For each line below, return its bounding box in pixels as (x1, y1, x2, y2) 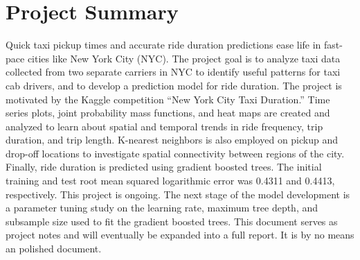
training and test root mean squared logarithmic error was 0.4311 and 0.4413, (6, 173, 335, 188)
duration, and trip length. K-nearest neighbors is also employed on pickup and (6, 132, 339, 147)
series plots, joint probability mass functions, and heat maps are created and (6, 105, 330, 120)
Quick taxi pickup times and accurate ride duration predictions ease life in (6, 37, 321, 52)
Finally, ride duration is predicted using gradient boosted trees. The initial (6, 159, 322, 174)
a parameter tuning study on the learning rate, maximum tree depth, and (6, 200, 318, 215)
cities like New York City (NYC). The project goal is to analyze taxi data (27, 51, 341, 65)
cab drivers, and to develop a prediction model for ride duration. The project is (6, 78, 342, 92)
